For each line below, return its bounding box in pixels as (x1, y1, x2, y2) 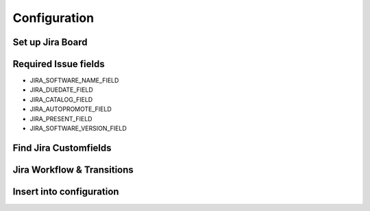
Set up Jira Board (12, 36, 88, 48)
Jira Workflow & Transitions (12, 164, 134, 175)
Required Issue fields (12, 58, 106, 70)
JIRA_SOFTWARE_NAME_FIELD (29, 76, 119, 85)
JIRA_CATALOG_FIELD (29, 95, 93, 103)
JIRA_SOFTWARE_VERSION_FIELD (29, 124, 127, 133)
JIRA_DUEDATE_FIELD (29, 86, 94, 94)
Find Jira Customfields (12, 142, 112, 153)
